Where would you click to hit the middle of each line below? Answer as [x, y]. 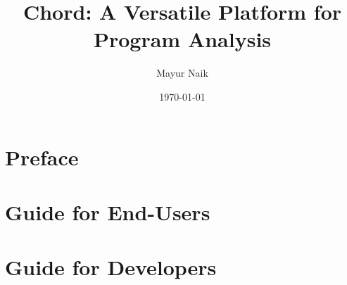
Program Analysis [182, 39]
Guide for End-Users [108, 211]
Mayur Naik [182, 73]
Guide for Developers [111, 267]
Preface [42, 157]
